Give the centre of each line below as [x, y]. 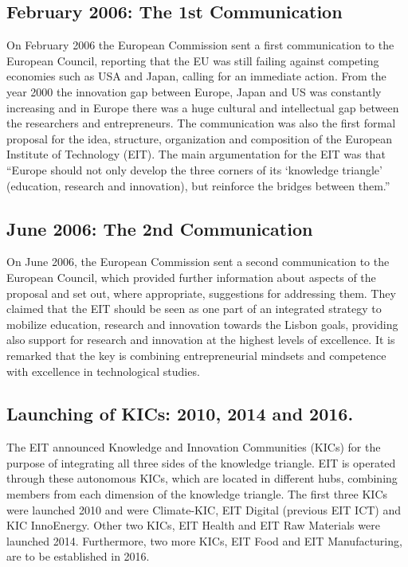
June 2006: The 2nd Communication [160, 228]
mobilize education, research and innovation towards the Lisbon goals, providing [202, 324]
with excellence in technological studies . [103, 371]
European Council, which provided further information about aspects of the [191, 277]
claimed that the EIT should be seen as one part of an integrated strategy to [194, 309]
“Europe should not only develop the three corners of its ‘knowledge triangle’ [194, 169]
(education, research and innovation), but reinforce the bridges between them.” [198, 185]
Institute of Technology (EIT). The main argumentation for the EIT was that [196, 154]
